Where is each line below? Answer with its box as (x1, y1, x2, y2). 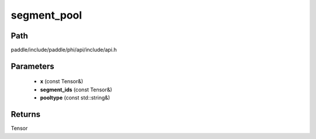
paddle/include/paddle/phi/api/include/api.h (11, 47, 117, 54)
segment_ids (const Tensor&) (40, 86, 112, 93)
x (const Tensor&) (40, 78, 84, 85)
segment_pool (11, 9, 82, 22)
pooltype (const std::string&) (40, 94, 111, 101)
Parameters (11, 61, 54, 71)
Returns (11, 109, 41, 119)
